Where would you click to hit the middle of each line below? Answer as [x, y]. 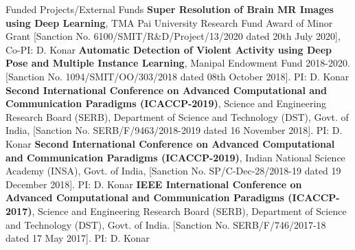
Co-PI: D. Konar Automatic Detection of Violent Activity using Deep [169, 49]
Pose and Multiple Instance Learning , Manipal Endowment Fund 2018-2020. [178, 63]
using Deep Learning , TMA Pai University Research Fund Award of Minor [169, 22]
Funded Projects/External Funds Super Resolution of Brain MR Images [170, 9]
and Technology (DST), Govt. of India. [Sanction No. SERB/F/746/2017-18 [166, 224]
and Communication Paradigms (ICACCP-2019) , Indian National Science [175, 157]
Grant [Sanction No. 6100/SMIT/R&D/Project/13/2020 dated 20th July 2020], [173, 36]
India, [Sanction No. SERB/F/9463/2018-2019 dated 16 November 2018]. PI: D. [174, 130]
